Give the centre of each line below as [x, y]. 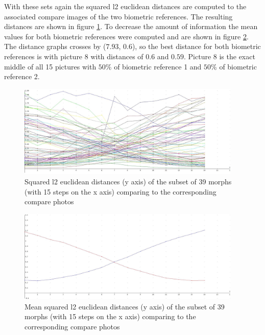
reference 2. [22, 76]
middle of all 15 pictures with [50, 66]
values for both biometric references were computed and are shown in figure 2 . [126, 36]
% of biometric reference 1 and [153, 66]
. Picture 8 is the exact [220, 56]
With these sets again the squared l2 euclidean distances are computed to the [125, 6]
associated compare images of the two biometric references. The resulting [118, 16]
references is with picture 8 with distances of [74, 56]
